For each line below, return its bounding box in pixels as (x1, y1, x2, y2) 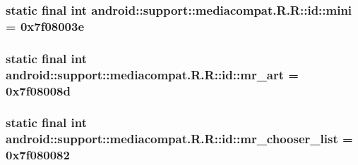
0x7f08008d (6, 81, 71, 99)
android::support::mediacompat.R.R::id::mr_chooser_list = (6, 130, 353, 147)
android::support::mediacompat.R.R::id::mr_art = (6, 65, 299, 83)
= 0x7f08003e (6, 17, 85, 34)
